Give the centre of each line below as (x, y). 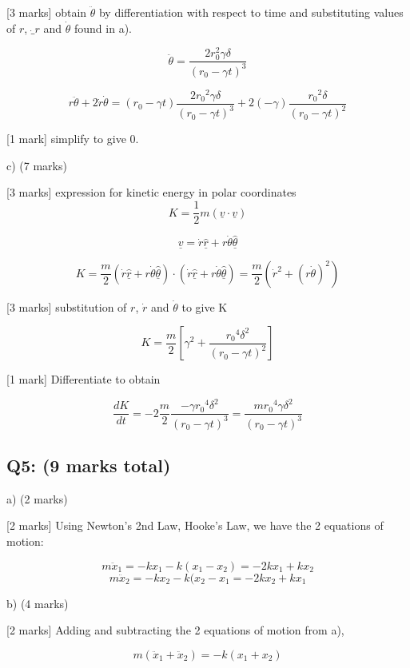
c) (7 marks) (37, 165)
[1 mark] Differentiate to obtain (84, 379)
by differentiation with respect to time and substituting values (251, 12)
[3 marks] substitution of (67, 306)
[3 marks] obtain (47, 12)
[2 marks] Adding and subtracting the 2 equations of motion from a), (175, 630)
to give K (205, 306)
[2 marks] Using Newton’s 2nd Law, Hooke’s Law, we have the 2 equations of (195, 525)
